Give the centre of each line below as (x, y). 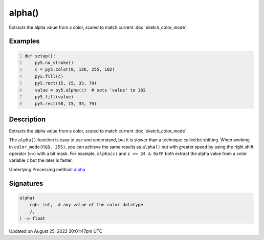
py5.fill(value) (54, 97)
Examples (24, 41)
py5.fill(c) (49, 76)
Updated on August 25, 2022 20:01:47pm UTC (56, 231)
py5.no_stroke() (54, 63)
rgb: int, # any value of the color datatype (87, 205)
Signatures (26, 183)
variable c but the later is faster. (41, 160)
